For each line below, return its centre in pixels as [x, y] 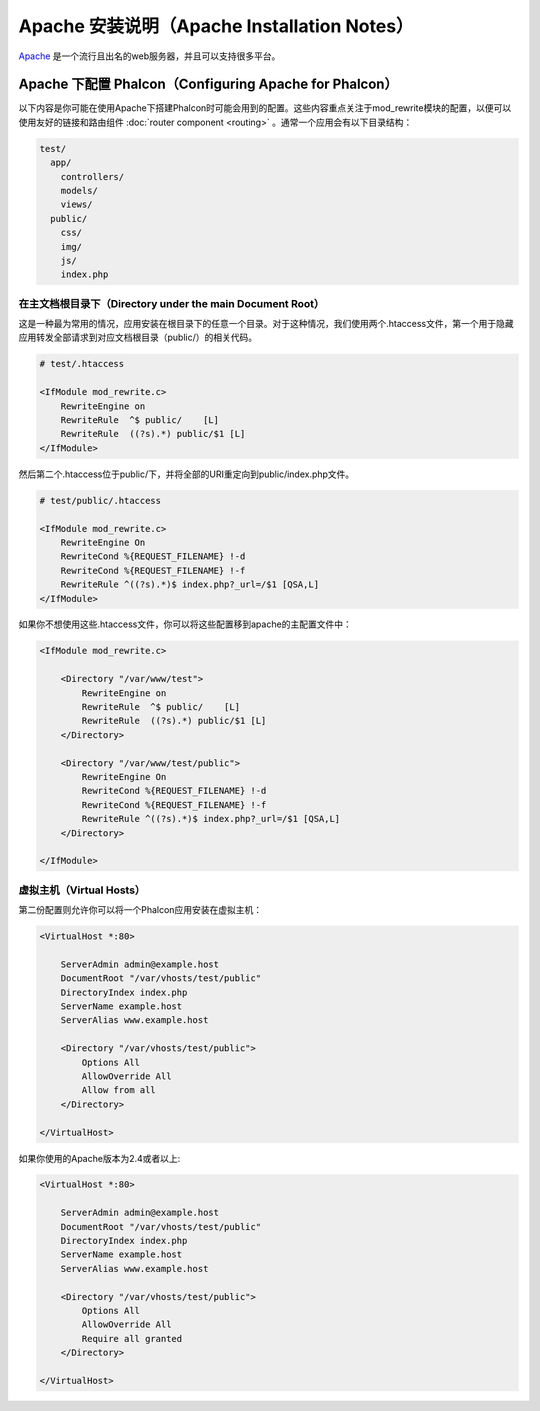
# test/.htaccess [82, 364]
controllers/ [92, 176]
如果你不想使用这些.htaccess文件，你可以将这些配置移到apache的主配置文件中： [185, 624]
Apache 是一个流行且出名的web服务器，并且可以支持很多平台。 [149, 56]
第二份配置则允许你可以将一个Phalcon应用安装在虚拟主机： [140, 910]
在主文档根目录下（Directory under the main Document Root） [171, 303]
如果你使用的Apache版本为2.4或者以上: [99, 1158]
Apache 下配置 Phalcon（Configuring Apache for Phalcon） [208, 84]
